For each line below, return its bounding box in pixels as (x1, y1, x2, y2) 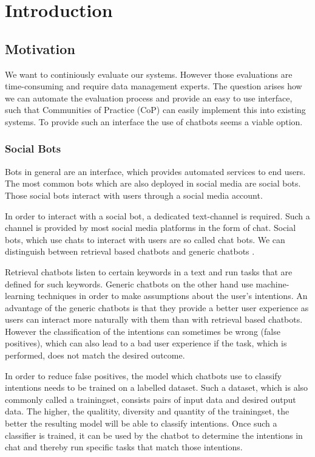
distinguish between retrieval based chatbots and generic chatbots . (5, 245, 255, 258)
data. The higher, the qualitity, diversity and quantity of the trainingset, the (5, 405, 290, 417)
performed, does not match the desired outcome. (5, 349, 185, 362)
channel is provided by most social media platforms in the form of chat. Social (5, 221, 296, 234)
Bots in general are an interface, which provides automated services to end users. (5, 165, 306, 177)
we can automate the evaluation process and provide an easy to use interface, (5, 91, 293, 104)
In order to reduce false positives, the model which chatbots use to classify (5, 369, 282, 382)
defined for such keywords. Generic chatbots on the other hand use (5, 277, 253, 290)
